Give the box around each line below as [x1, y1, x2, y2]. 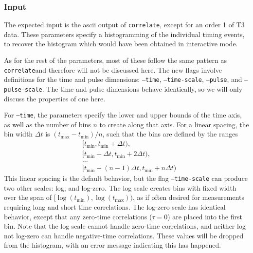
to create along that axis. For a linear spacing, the [99, 119, 249, 129]
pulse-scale [4, 86, 42, 93]
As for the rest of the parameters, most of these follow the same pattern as [4, 55, 227, 65]
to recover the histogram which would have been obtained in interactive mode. [4, 39, 238, 49]
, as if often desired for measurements [132, 192, 244, 202]
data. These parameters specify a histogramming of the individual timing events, [4, 29, 245, 39]
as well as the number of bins [4, 119, 91, 129]
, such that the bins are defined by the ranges [102, 129, 238, 139]
